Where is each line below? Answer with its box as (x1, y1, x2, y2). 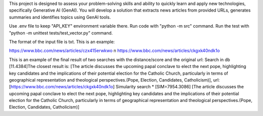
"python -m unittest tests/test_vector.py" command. (9, 30, 113, 36)
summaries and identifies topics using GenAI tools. (9, 14, 111, 20)
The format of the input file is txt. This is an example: (9, 39, 115, 45)
